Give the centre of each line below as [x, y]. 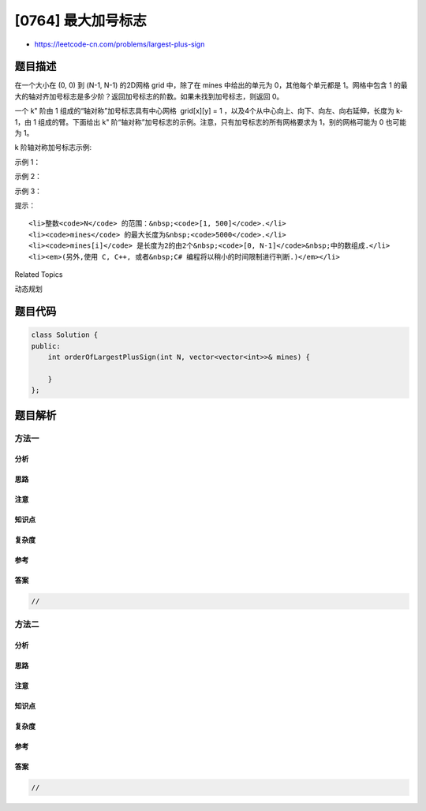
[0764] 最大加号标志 [81, 21]
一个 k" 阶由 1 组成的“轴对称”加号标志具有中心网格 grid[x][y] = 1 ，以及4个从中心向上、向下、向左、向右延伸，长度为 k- [209, 111]
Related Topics [39, 274]
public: [46, 346]
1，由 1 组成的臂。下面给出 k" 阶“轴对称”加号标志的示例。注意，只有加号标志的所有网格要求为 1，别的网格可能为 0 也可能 [211, 121]
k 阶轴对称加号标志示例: [53, 148]
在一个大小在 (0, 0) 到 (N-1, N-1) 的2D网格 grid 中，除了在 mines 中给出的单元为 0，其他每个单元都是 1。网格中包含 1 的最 [211, 85]
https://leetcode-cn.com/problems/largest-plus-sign [120, 44]
